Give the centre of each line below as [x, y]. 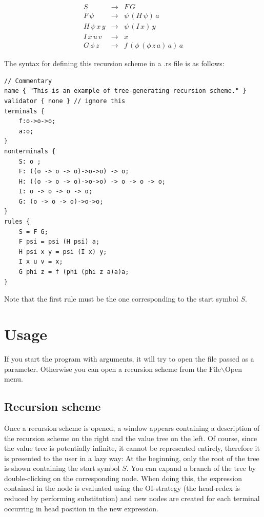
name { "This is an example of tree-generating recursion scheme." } [125, 91]
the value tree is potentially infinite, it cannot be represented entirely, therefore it [132, 448]
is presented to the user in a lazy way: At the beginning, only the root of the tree [132, 458]
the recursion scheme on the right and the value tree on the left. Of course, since [131, 438]
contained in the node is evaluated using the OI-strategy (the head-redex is [122, 488]
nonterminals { [30, 151]
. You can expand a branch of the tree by [191, 468]
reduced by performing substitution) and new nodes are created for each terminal [132, 498]
